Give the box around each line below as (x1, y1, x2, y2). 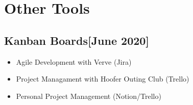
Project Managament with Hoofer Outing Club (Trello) (16, 73, 189, 84)
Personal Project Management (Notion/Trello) (16, 90, 161, 101)
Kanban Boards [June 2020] (4, 32, 150, 48)
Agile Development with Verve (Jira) (16, 56, 132, 67)
